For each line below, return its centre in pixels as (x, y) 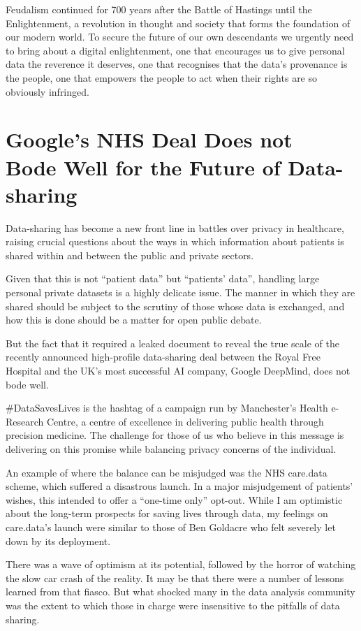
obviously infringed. (47, 91)
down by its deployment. (58, 541)
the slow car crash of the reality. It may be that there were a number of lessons (175, 578)
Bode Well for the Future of (143, 167)
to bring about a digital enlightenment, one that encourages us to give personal (175, 50)
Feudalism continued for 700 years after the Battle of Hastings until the (159, 9)
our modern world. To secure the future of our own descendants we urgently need (180, 37)
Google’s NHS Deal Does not (149, 139)
